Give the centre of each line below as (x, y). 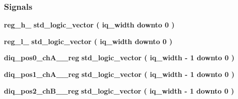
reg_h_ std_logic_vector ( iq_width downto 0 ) (89, 25)
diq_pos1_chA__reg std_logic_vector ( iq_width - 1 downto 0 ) (119, 74)
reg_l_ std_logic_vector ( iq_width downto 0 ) (88, 41)
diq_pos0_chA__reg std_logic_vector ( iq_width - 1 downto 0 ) (119, 58)
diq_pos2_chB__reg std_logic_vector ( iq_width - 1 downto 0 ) (119, 90)
